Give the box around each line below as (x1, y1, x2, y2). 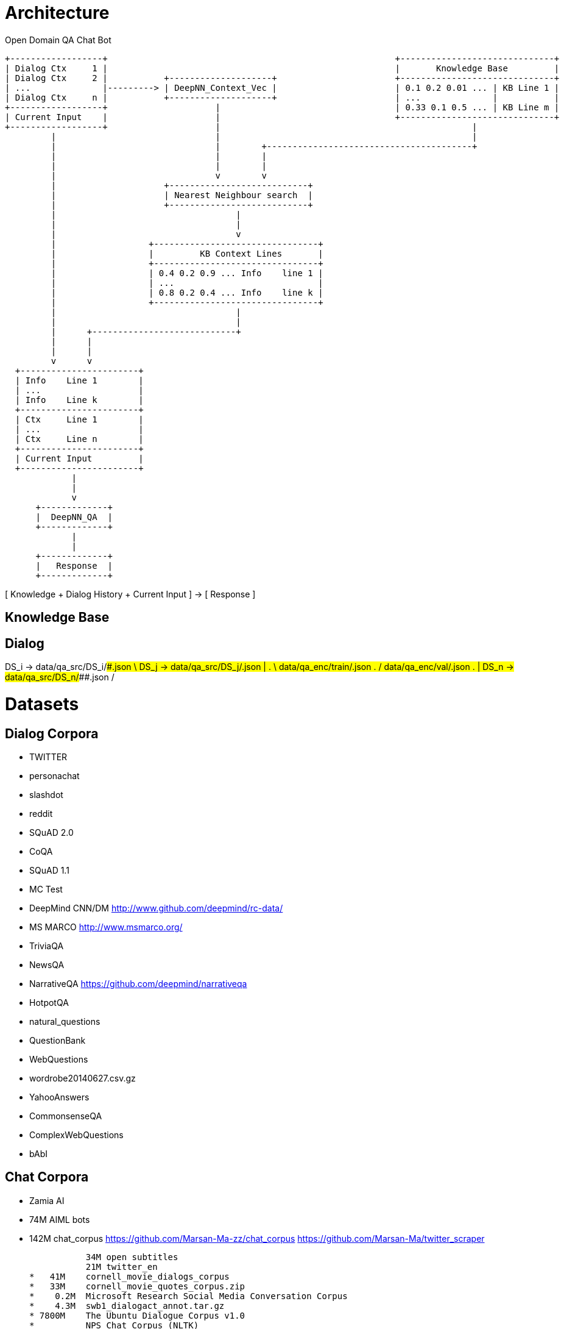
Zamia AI (29, 1195, 65, 1206)
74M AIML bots (29, 1214, 90, 1225)
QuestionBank (29, 1035, 86, 1046)
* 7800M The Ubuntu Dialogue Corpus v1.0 (29, 1310, 245, 1320)
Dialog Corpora (5, 725, 99, 741)
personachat (29, 770, 80, 781)
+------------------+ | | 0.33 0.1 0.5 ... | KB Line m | (5, 102, 560, 112)
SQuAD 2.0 (29, 827, 74, 838)
